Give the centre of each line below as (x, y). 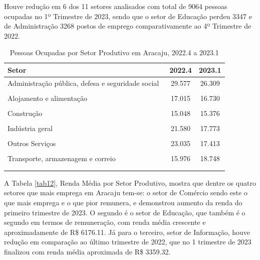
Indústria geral (30, 128)
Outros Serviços (32, 143)
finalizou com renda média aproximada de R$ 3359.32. (87, 252)
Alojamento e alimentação (48, 98)
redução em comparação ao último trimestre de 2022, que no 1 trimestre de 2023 (128, 242)
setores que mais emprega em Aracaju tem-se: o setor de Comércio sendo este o (126, 192)
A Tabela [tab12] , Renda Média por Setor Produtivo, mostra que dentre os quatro (130, 182)
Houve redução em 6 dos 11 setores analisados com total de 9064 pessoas (116, 6)
